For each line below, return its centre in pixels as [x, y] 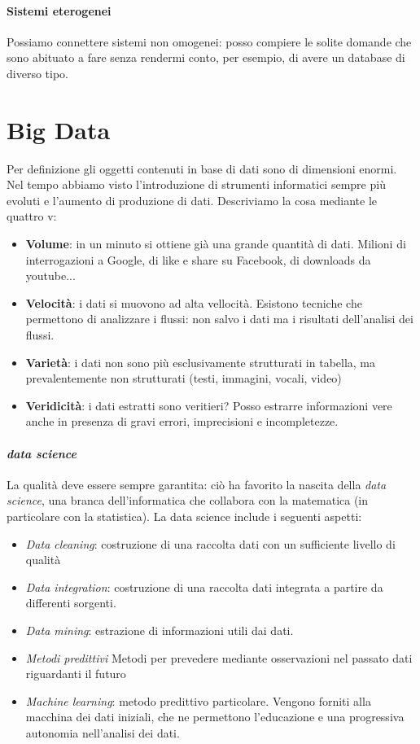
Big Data [59, 129]
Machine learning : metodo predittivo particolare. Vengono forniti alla [198, 700]
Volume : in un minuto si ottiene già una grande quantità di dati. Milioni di [216, 244]
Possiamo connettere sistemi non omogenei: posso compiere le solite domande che [209, 41]
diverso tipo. [37, 73]
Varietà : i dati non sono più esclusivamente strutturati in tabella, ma [201, 362]
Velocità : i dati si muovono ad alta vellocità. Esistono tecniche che [194, 302]
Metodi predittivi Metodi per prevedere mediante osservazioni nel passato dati [219, 657]
